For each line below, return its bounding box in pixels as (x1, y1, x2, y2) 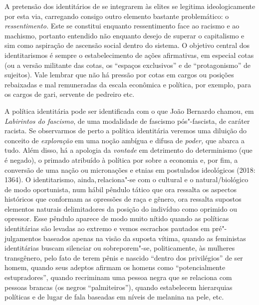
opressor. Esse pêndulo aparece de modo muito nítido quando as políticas (4, 213, 229, 224)
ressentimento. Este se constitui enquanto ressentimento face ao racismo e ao (4, 20, 240, 31)
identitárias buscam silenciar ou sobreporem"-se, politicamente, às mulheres (4, 243, 235, 253)
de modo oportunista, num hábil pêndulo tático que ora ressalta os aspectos (4, 184, 237, 194)
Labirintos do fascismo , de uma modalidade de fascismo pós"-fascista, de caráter (4, 115, 250, 126)
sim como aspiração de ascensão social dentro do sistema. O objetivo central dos (4, 40, 250, 50)
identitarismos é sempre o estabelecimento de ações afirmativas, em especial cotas (4, 49, 254, 60)
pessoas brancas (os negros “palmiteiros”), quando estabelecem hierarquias (4, 282, 233, 292)
